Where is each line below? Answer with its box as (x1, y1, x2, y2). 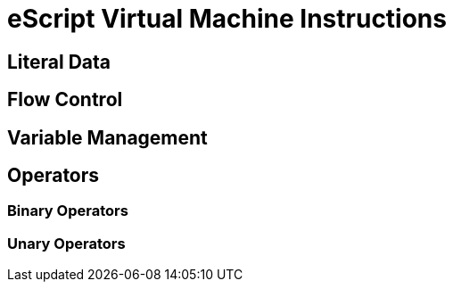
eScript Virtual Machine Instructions (7, 4, 447, 34)
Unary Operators (7, 234, 126, 252)
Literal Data (7, 50, 111, 73)
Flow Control (7, 88, 123, 111)
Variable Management (7, 126, 208, 149)
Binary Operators (7, 202, 128, 220)
